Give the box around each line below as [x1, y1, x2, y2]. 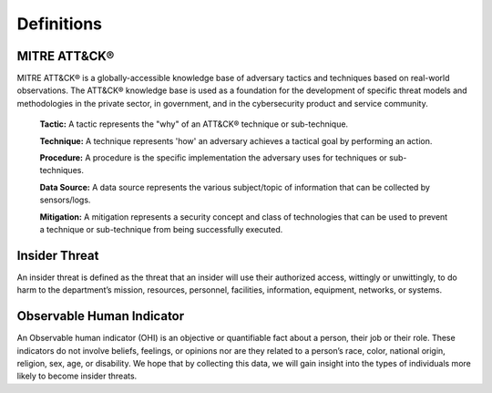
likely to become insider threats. [16, 370, 138, 382]
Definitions [16, 14, 103, 34]
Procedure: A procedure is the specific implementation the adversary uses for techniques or [39, 152, 387, 163]
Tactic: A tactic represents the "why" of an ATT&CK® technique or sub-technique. [39, 119, 349, 129]
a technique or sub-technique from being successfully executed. [39, 223, 283, 234]
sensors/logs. [39, 194, 91, 205]
